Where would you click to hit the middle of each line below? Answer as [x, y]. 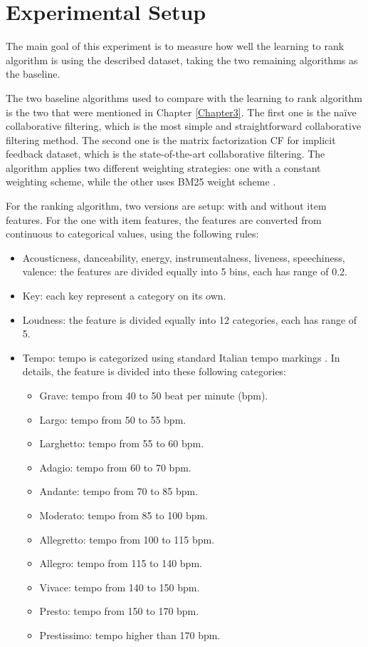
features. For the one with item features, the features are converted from [164, 219]
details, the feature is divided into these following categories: [154, 371]
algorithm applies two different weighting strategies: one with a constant [163, 167]
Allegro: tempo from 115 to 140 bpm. [121, 563]
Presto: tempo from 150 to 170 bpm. [119, 611]
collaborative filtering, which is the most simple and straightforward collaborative [184, 126]
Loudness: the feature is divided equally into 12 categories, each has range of [190, 319]
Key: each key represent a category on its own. [124, 296]
